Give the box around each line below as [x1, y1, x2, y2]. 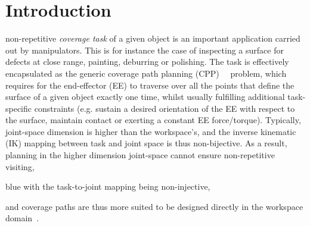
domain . [5, 212, 39, 224]
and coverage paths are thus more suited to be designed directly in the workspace [5, 200, 303, 212]
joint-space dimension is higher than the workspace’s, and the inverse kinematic [5, 125, 296, 137]
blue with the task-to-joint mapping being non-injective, [5, 180, 210, 193]
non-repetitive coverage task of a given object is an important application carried [5, 32, 300, 45]
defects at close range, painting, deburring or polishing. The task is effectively [5, 55, 289, 68]
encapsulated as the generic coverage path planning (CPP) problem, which [5, 67, 287, 79]
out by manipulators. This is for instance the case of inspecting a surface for [5, 43, 284, 56]
